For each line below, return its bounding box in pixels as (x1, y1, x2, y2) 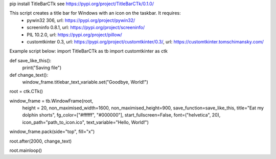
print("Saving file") (22, 64, 62, 71)
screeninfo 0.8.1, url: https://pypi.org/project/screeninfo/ (27, 25, 145, 31)
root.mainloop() (9, 147, 42, 153)
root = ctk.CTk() (9, 88, 43, 95)
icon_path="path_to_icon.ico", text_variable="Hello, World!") (22, 119, 149, 125)
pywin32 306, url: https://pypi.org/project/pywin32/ (27, 17, 135, 23)
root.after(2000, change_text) (9, 138, 72, 144)
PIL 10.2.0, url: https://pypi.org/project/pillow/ (27, 31, 122, 38)
